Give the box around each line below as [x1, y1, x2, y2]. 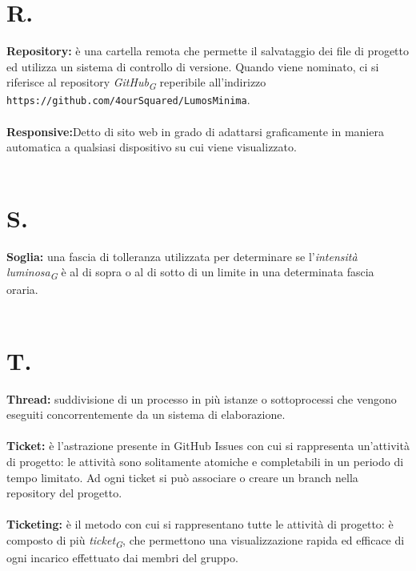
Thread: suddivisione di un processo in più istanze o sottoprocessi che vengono [6, 390, 397, 407]
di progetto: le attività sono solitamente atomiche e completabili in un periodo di [6, 453, 404, 469]
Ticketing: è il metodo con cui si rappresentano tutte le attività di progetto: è [6, 516, 394, 533]
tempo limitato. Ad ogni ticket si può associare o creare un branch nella [6, 468, 358, 485]
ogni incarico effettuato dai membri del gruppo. [6, 549, 238, 566]
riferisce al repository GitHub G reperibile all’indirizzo [6, 74, 266, 93]
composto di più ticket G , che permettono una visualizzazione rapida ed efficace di [6, 531, 405, 550]
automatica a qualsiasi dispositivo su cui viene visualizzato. [6, 139, 297, 155]
